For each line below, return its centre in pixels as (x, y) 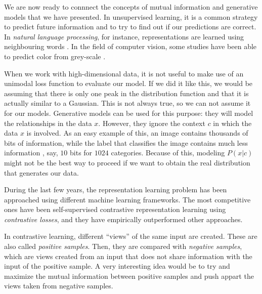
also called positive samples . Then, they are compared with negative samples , (123, 246)
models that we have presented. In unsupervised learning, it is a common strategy (131, 16)
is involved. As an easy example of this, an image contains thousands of (137, 133)
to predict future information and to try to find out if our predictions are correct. (130, 27)
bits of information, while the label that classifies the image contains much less (126, 142)
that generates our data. (41, 172)
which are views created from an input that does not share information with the (128, 256)
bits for (81, 153)
